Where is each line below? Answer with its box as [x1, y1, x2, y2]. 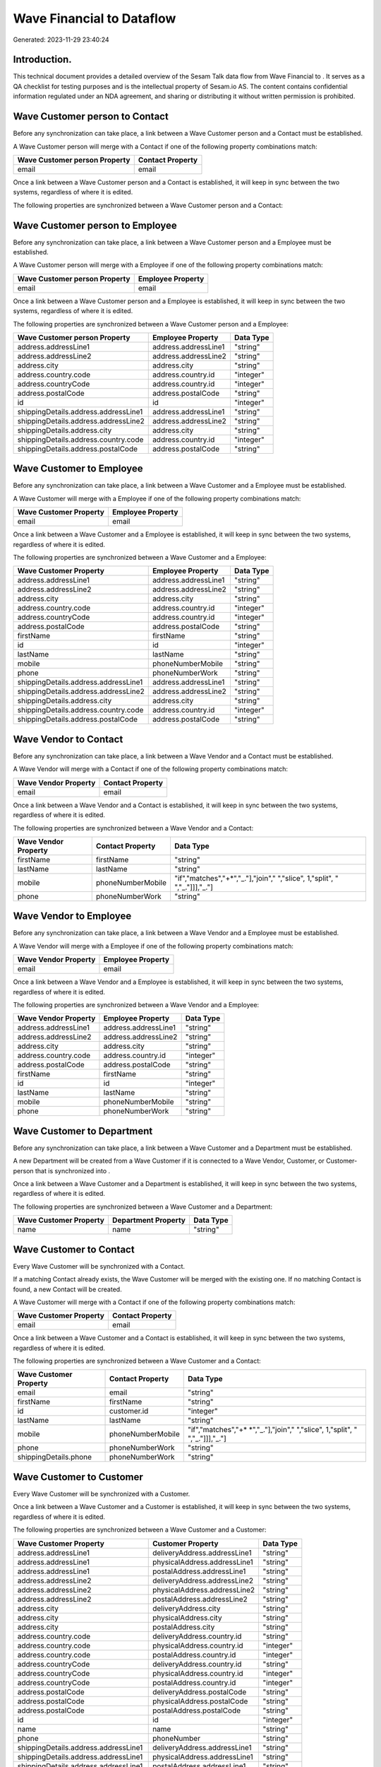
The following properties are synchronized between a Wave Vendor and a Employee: [13, 1000, 260, 1009]
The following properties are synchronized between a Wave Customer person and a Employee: [13, 319, 289, 328]
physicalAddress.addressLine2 [152, 1585, 255, 1595]
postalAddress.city [152, 1622, 215, 1632]
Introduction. [13, 54, 72, 66]
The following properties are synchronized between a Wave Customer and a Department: [13, 1202, 273, 1211]
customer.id [109, 1407, 149, 1416]
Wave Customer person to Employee [13, 219, 177, 231]
